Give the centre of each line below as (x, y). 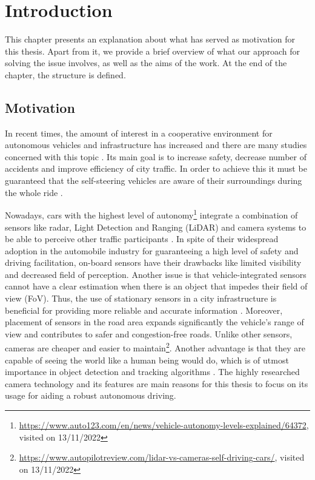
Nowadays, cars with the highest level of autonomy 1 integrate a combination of (151, 214)
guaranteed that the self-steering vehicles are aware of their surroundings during (154, 181)
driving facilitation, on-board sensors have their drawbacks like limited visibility (153, 262)
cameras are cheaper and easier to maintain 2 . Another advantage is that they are (155, 347)
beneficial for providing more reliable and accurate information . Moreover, (144, 310)
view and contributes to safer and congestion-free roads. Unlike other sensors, (149, 333)
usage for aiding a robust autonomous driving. (91, 395)
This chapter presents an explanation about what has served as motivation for (150, 39)
